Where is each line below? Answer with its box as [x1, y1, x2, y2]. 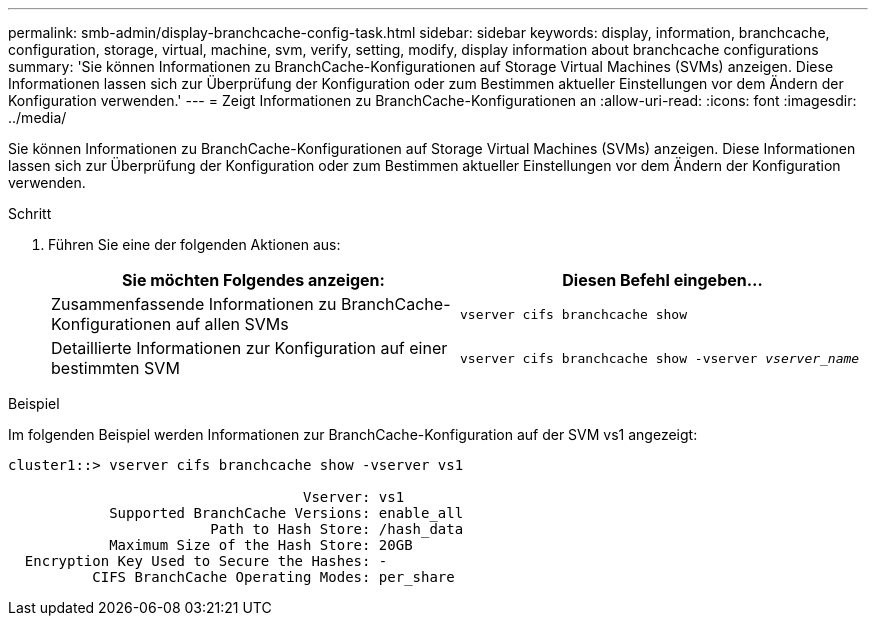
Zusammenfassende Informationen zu [51, 294, 337, 314]
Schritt [8, 205, 52, 222]
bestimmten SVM [51, 358, 180, 378]
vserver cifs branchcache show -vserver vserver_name [460, 350, 860, 366]
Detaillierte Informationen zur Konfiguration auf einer [51, 338, 448, 358]
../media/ [8, 109, 67, 126]
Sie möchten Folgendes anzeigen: [122, 270, 385, 290]
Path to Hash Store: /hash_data [210, 521, 464, 537]
